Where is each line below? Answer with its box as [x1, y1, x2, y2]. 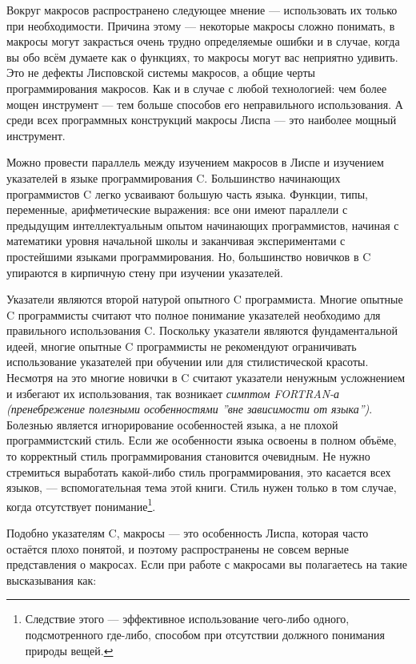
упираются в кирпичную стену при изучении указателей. [6, 264, 283, 280]
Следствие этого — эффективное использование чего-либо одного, [25, 610, 350, 627]
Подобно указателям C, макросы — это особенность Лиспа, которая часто [6, 525, 369, 541]
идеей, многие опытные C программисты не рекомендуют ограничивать [6, 337, 357, 354]
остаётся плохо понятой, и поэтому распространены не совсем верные [6, 540, 349, 557]
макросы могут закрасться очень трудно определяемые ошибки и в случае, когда [6, 33, 400, 50]
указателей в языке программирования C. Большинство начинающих [6, 169, 341, 186]
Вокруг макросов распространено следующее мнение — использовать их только [6, 2, 398, 18]
